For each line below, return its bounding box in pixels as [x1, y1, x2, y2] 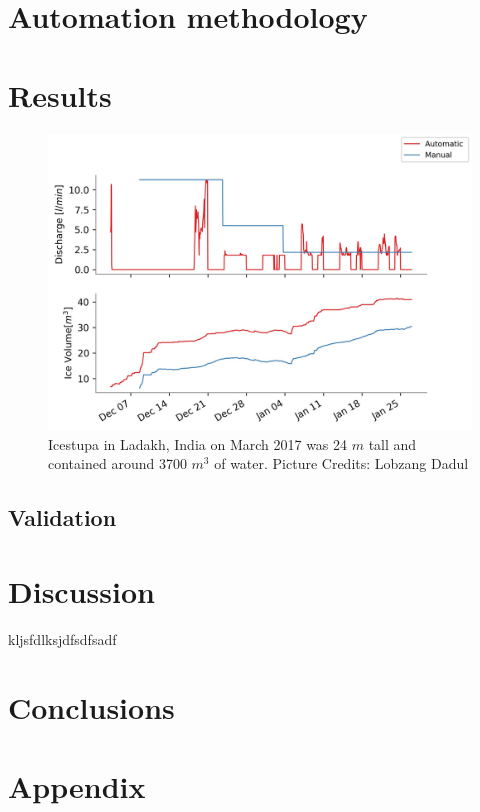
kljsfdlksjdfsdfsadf [8, 628, 117, 649]
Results [8, 74, 112, 115]
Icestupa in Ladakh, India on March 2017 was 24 [48, 433, 348, 454]
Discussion [8, 570, 155, 611]
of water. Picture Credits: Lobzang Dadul [214, 453, 469, 474]
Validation [8, 502, 117, 533]
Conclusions [8, 687, 175, 728]
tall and [368, 433, 417, 454]
